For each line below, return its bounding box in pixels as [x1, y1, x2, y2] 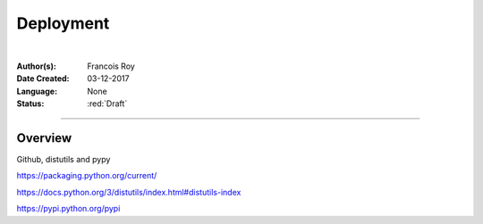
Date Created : [16, 73, 71, 84]
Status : [16, 98, 45, 109]
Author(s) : [16, 61, 57, 71]
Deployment [16, 13, 110, 33]
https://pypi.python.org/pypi [16, 203, 121, 214]
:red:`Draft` [87, 98, 128, 109]
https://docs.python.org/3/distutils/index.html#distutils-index [16, 187, 241, 197]
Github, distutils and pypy [16, 154, 111, 165]
